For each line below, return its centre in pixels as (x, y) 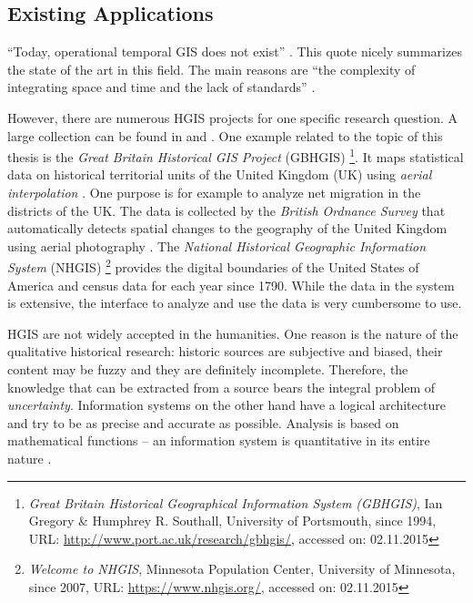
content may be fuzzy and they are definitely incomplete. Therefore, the (208, 369)
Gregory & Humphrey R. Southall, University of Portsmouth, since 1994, (232, 521)
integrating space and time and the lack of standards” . (161, 87)
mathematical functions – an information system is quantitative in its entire (219, 440)
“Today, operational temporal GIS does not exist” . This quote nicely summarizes (235, 51)
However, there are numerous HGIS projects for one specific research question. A (233, 117)
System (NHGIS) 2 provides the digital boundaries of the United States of (213, 266)
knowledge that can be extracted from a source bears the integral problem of (221, 387)
